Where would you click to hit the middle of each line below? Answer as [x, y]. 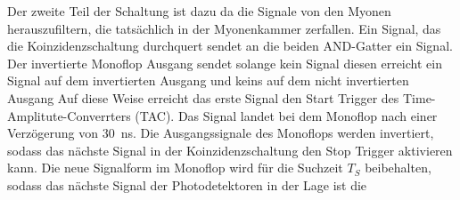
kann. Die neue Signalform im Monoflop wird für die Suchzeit [175, 168]
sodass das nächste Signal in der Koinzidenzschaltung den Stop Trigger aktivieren [230, 150]
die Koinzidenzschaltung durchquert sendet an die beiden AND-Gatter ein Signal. [230, 46]
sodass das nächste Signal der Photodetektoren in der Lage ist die [187, 184]
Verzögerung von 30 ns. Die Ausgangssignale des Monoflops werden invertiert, [221, 133]
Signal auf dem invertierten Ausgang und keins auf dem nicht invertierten [208, 80]
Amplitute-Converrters [69, 115]
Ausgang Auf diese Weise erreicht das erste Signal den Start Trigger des [203, 97]
